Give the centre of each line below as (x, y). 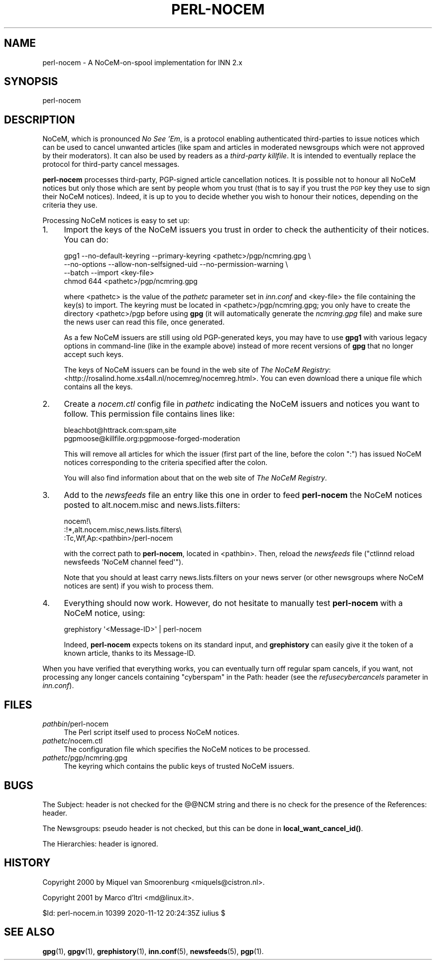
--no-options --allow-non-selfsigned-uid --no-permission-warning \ (176, 264)
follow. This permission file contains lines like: (149, 414)
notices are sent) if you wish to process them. (139, 586)
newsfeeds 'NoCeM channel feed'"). (124, 562)
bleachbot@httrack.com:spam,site (120, 430)
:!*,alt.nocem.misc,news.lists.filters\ (123, 530)
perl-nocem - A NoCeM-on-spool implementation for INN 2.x (142, 62)
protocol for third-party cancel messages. (111, 164)
